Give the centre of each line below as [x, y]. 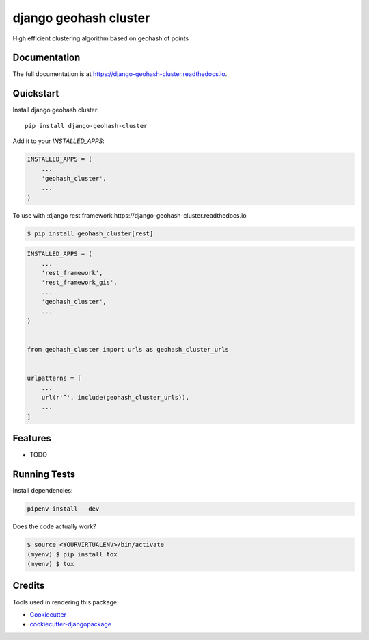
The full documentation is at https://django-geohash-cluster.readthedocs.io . [120, 74]
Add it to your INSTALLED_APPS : [59, 141]
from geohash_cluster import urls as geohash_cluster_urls [128, 350]
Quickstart [36, 93]
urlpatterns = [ [54, 379]
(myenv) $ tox [51, 564]
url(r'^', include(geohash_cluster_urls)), [115, 398]
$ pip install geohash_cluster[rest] [90, 233]
